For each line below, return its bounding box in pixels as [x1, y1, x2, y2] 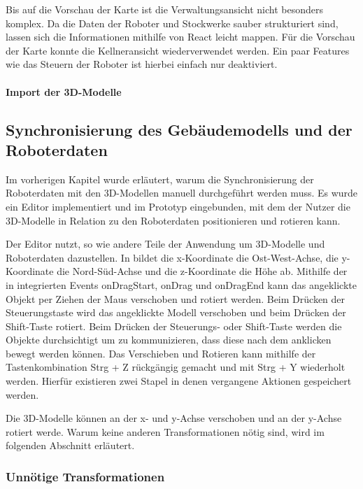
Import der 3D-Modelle [6, 84, 122, 99]
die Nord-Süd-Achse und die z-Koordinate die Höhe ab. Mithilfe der [57, 264, 348, 278]
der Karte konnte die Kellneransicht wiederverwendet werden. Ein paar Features [6, 43, 350, 57]
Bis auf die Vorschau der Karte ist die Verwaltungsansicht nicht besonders [6, 2, 323, 16]
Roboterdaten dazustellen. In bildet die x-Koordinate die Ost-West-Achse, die [6, 250, 339, 264]
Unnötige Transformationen [6, 467, 165, 485]
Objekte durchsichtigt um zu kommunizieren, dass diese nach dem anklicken [6, 332, 332, 347]
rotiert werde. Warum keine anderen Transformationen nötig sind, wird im [6, 424, 325, 439]
